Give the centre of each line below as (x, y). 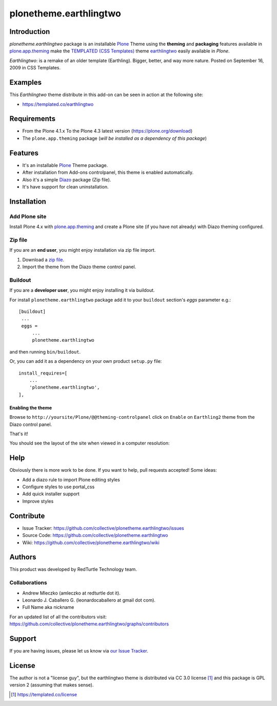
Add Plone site (28, 216)
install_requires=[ (43, 373)
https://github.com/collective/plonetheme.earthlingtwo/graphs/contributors (89, 624)
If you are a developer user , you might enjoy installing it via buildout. (82, 290)
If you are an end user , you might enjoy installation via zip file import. (83, 250)
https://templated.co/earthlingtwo (58, 104)
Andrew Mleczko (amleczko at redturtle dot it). (71, 593)
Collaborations (28, 583)
